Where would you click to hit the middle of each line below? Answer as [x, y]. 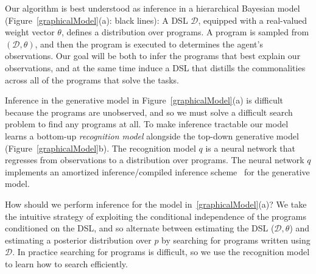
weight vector [30, 32]
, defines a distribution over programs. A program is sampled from [185, 32]
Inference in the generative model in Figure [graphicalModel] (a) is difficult [144, 100]
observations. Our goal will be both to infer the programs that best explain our [153, 56]
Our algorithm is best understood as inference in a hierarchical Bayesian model [153, 8]
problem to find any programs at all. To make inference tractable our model [147, 124]
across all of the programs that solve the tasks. [92, 79]
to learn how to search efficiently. [66, 263]
